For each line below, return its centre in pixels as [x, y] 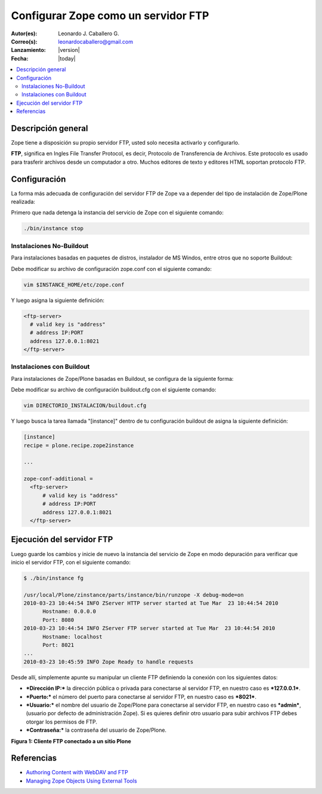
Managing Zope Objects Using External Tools [81, 781]
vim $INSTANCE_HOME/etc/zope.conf [74, 285]
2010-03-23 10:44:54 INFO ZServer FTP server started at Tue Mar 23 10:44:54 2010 [149, 628]
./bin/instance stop [53, 228]
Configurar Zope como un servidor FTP [110, 16]
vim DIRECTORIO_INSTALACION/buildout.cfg [85, 406]
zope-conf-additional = [58, 479]
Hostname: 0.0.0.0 [69, 612]
